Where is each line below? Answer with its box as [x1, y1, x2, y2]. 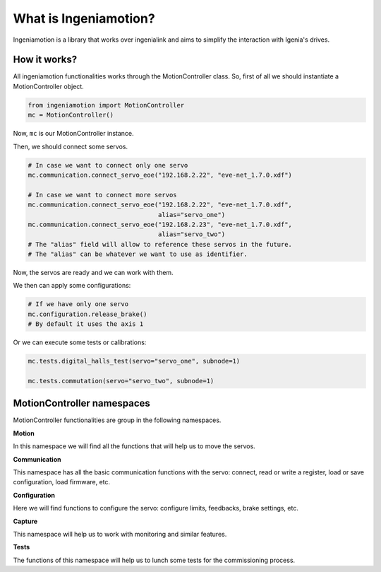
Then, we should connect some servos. [13, 142, 128, 151]
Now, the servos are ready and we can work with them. [13, 269, 174, 277]
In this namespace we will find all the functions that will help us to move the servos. [13, 442, 255, 450]
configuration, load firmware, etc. [13, 478, 111, 486]
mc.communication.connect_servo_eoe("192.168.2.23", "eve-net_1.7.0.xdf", [28, 220, 293, 228]
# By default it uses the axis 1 [28, 320, 144, 328]
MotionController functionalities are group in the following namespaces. [13, 416, 222, 424]
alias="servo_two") [157, 230, 226, 238]
